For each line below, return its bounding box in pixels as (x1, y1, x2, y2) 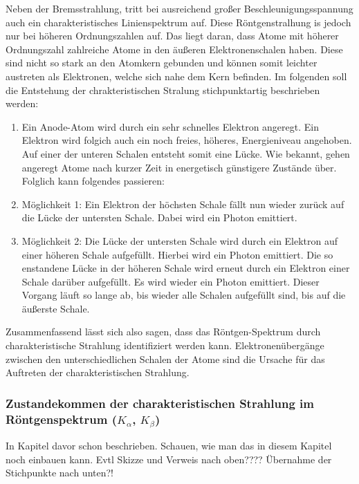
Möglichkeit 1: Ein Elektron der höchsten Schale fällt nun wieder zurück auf (21, 196, 344, 211)
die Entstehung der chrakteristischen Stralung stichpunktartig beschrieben (6, 82, 320, 97)
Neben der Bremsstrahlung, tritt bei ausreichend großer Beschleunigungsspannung (6, 1, 353, 15)
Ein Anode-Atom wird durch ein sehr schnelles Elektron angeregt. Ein (21, 119, 319, 133)
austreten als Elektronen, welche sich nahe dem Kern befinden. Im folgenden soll (6, 68, 347, 83)
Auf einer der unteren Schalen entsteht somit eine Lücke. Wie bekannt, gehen (21, 146, 350, 160)
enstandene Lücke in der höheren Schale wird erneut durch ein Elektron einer (21, 261, 350, 275)
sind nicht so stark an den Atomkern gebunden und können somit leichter (6, 55, 317, 70)
